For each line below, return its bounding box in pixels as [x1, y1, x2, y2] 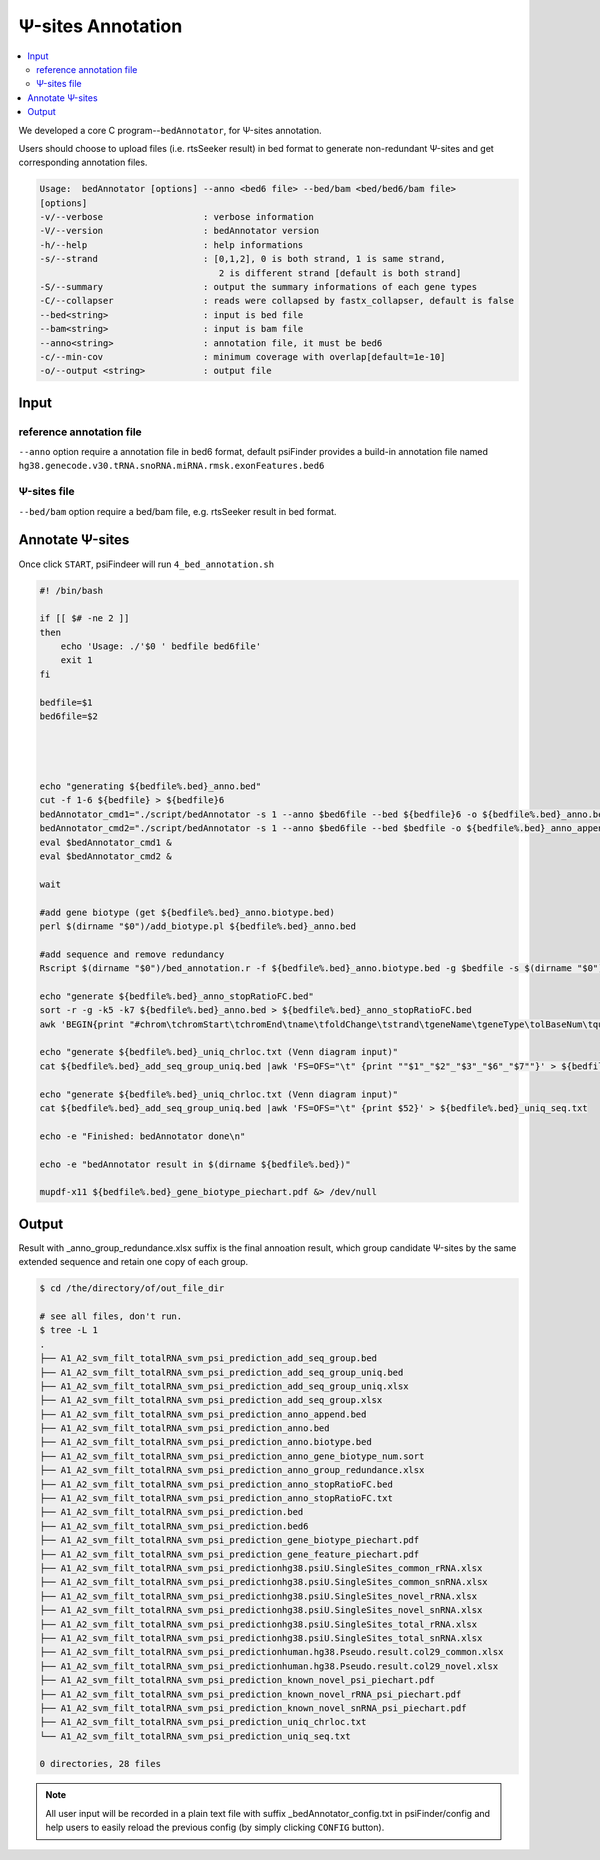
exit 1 [60, 655, 93, 666]
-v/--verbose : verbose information [39, 211, 314, 223]
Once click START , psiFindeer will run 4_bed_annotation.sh [18, 558, 275, 570]
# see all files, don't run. [39, 1310, 183, 1322]
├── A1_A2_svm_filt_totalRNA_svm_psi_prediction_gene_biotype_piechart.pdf [39, 1535, 420, 1546]
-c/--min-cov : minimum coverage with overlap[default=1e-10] [39, 351, 446, 362]
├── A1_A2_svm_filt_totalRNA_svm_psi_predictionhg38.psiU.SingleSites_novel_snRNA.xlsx [39, 1605, 483, 1616]
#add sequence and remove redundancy [39, 948, 225, 960]
